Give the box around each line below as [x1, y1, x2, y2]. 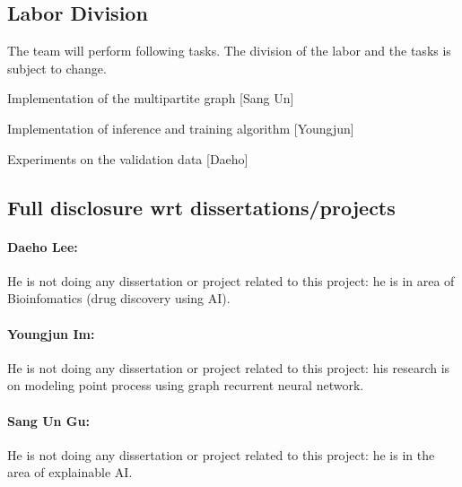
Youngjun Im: [7, 324, 95, 343]
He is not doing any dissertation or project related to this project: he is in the [7, 445, 435, 464]
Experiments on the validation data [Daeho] [7, 149, 248, 168]
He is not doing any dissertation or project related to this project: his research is [7, 358, 450, 377]
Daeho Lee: [7, 237, 78, 256]
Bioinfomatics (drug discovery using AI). [7, 289, 231, 308]
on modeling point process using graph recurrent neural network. [7, 376, 364, 395]
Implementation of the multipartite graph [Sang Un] [7, 89, 294, 108]
